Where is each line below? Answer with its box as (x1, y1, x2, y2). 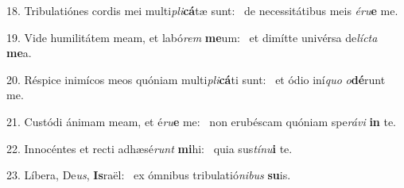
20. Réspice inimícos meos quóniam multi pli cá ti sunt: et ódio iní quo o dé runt (6, 71, 386, 87)
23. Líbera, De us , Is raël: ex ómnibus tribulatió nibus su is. (6, 167, 291, 183)
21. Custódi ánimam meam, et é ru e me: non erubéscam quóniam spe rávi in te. (6, 113, 397, 129)
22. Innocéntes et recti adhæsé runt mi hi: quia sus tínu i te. (6, 140, 293, 156)
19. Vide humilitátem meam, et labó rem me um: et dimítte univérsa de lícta (6, 29, 378, 45)
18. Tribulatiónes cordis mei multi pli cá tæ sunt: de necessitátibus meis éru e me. (6, 2, 398, 18)
